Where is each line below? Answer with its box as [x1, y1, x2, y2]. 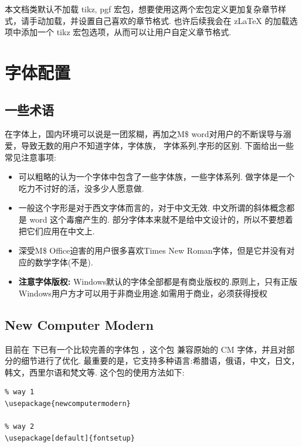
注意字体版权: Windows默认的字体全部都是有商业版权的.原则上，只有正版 [18, 275, 297, 288]
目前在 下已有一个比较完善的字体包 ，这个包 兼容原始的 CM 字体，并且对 [5, 343, 287, 355]
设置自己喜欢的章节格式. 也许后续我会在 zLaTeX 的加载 [78, 14, 290, 26]
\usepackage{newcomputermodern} [5, 400, 131, 408]
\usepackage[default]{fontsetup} [5, 434, 135, 442]
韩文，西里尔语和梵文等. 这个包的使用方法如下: [5, 366, 185, 378]
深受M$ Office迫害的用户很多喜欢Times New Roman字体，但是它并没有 [18, 244, 287, 257]
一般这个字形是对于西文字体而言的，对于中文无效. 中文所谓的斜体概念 [18, 202, 287, 214]
